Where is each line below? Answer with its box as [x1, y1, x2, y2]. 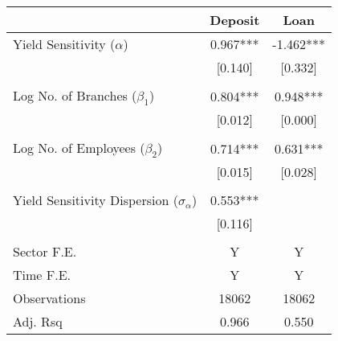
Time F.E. [13, 265, 71, 285]
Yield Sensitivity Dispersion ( [13, 191, 178, 210]
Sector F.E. [13, 242, 77, 261]
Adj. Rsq [13, 312, 63, 331]
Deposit [210, 10, 260, 29]
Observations [13, 289, 86, 308]
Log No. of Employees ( [13, 138, 145, 158]
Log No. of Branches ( [13, 86, 137, 105]
